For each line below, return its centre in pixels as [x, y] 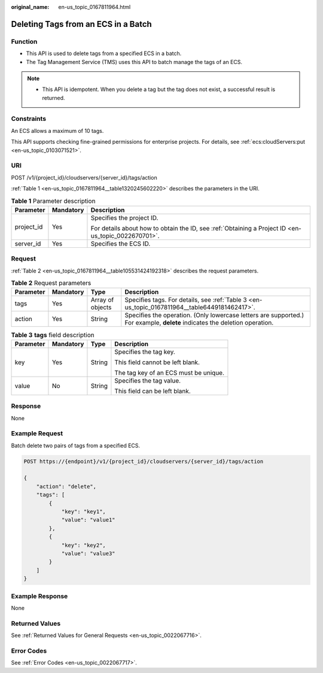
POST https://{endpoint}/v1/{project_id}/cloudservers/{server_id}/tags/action [144, 461]
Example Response [39, 596]
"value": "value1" [89, 520]
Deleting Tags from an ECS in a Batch [81, 24]
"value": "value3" [89, 554]
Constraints [29, 119]
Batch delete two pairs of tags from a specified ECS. [76, 445]
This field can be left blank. [153, 391]
